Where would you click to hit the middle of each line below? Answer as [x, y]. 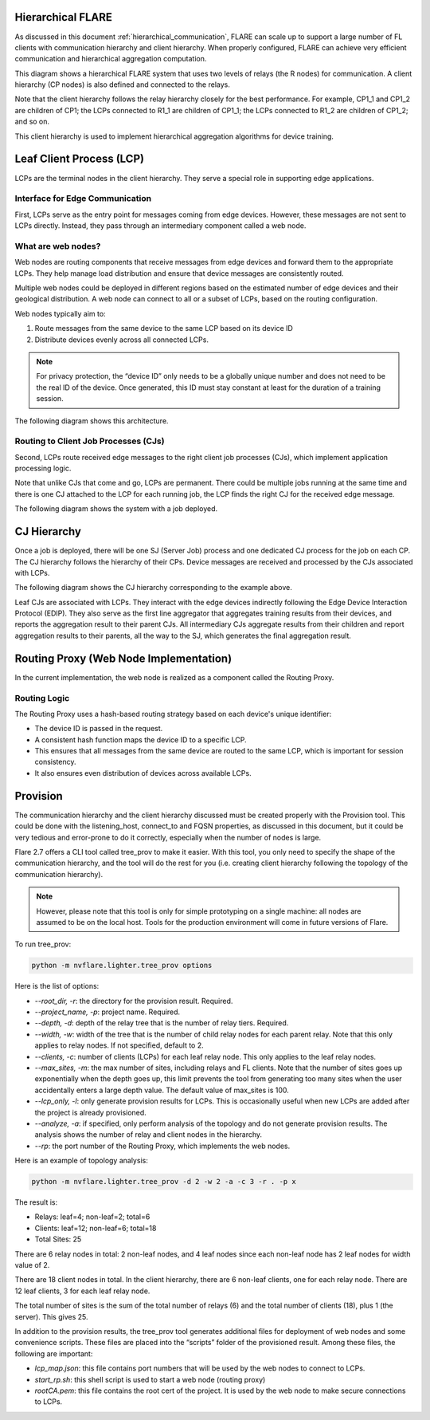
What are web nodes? [58, 246]
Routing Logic [42, 698]
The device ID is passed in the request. [99, 729]
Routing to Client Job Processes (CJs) [90, 441]
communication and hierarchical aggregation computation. [111, 59]
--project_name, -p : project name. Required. [107, 1012]
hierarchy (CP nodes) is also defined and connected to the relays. [122, 85]
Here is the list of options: [57, 986]
